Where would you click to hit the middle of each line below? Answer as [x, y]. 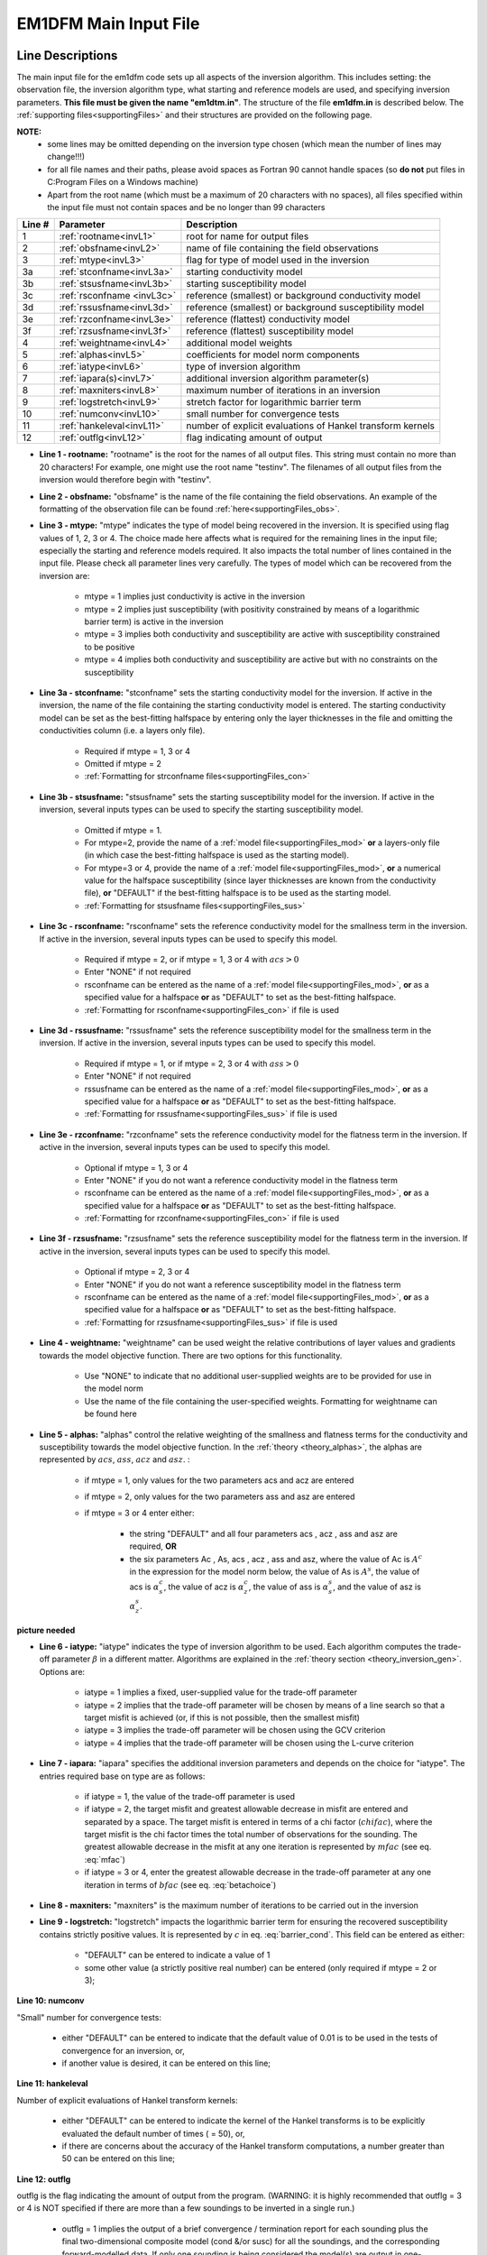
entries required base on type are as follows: [122, 1776]
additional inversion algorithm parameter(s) [278, 379]
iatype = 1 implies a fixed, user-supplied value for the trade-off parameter [221, 1692]
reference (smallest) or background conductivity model [303, 296]
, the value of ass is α [289, 1587]
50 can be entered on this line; [119, 2158]
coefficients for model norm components [273, 354]
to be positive [110, 647]
